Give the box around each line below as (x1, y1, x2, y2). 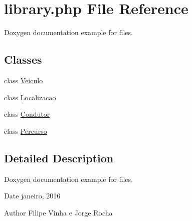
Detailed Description (4, 150, 114, 165)
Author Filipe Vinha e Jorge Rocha (4, 207, 113, 217)
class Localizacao (4, 92, 56, 102)
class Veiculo (4, 75, 43, 85)
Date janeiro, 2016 (4, 190, 61, 201)
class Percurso (4, 125, 47, 136)
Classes (4, 52, 42, 67)
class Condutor (4, 109, 50, 119)
